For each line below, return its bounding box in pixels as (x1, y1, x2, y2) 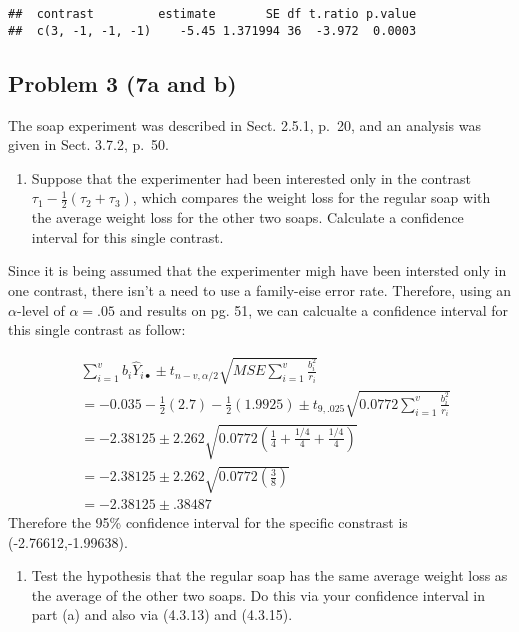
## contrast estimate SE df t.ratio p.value (8, 7, 417, 21)
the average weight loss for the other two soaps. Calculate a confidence (31, 207, 464, 228)
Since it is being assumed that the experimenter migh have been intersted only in (8, 260, 507, 281)
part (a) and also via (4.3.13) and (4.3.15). (31, 604, 293, 625)
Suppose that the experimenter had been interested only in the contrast (31, 167, 471, 188)
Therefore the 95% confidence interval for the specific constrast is (8, 512, 408, 533)
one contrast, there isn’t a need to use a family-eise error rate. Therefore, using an (8, 279, 512, 300)
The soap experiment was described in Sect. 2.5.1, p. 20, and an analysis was (8, 114, 482, 135)
